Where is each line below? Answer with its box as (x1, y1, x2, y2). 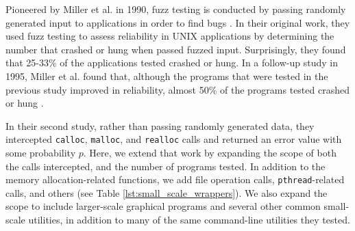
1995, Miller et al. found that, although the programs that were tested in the (5, 68, 328, 83)
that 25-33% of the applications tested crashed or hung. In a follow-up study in (5, 55, 338, 70)
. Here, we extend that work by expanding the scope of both (83, 146, 336, 159)
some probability (5, 146, 76, 159)
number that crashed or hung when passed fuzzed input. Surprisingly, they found (5, 42, 346, 56)
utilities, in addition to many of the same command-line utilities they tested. (28, 213, 350, 227)
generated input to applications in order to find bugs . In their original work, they (5, 15, 350, 29)
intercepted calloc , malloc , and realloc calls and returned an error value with (5, 132, 342, 146)
